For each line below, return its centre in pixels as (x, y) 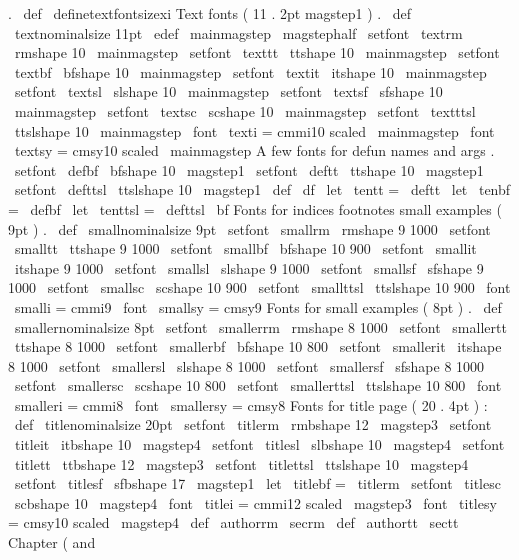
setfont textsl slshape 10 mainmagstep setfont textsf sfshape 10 (228, 91)
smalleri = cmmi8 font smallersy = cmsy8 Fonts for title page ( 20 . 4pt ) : (251, 404)
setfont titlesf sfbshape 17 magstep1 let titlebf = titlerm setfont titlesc (257, 483)
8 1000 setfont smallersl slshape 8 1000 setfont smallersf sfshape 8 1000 (246, 365)
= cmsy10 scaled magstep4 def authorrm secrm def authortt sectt (233, 522)
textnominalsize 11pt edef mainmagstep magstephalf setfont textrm (238, 32)
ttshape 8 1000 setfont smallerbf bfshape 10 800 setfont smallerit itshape (258, 346)
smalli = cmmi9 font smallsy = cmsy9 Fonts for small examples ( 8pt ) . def (258, 306)
